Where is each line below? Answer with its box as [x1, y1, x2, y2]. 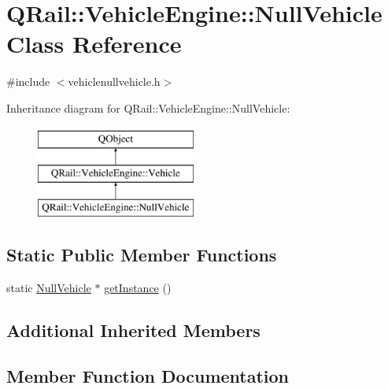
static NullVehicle [6, 279, 91, 295]
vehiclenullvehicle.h [68, 73, 161, 90]
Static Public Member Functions [6, 242, 277, 266]
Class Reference [6, 28, 182, 60]
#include [6, 73, 50, 90]
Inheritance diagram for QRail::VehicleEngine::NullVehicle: [6, 99, 290, 116]
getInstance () [104, 279, 172, 295]
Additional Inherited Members [6, 317, 261, 342]
